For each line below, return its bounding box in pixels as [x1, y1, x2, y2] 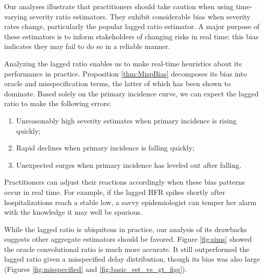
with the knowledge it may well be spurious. [4, 207, 143, 217]
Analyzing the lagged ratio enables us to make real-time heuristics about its [4, 58, 242, 68]
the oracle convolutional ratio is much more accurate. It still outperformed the [4, 243, 250, 254]
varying [4, 11, 28, 21]
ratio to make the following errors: [4, 98, 112, 109]
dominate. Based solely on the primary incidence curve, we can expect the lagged [4, 88, 259, 98]
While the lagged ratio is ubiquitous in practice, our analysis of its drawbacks [4, 223, 247, 234]
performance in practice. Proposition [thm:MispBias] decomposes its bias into [4, 68, 247, 79]
